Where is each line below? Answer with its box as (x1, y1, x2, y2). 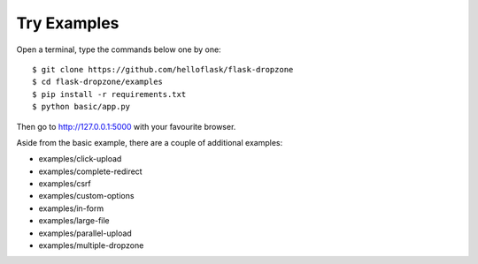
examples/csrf (38, 178, 92, 189)
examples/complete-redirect (38, 166, 143, 177)
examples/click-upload (38, 154, 122, 164)
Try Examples (16, 13, 119, 33)
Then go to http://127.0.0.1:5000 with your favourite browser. (16, 121, 236, 132)
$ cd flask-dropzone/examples (32, 77, 164, 87)
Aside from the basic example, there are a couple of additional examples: (16, 137, 283, 147)
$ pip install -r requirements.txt (32, 89, 187, 99)
